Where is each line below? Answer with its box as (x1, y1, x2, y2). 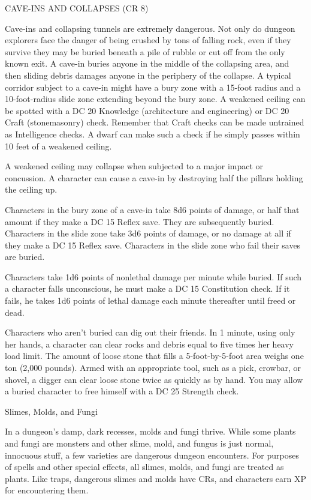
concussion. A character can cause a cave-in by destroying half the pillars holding (5, 171, 303, 184)
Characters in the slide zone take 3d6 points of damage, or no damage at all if (5, 227, 291, 239)
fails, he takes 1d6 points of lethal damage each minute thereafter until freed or (5, 294, 296, 307)
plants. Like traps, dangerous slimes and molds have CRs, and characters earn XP (5, 472, 307, 484)
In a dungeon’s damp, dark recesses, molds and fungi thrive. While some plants (5, 425, 296, 438)
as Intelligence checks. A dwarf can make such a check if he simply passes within (5, 127, 300, 140)
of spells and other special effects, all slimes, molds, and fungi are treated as (5, 460, 284, 473)
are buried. (5, 250, 45, 263)
